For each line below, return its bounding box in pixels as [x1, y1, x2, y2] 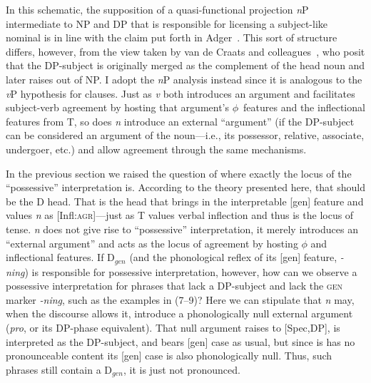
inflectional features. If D [6, 250, 115, 265]
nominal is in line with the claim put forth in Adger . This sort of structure [6, 30, 337, 45]
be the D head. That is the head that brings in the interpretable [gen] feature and [6, 193, 364, 208]
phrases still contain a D [6, 362, 113, 377]
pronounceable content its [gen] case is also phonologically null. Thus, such [6, 348, 332, 363]
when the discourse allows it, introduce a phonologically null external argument [6, 306, 353, 321]
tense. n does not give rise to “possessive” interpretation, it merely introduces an [6, 221, 358, 236]
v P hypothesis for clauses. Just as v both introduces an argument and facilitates [6, 86, 355, 101]
